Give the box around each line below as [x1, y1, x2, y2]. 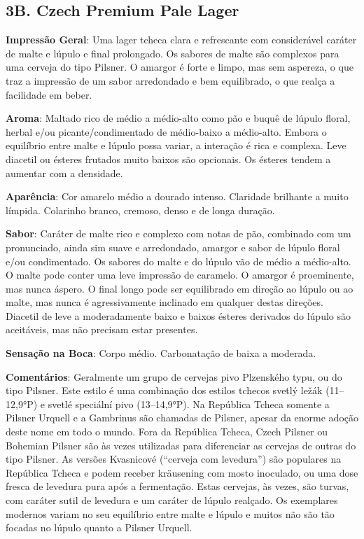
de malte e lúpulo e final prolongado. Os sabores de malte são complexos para [6, 45, 339, 60]
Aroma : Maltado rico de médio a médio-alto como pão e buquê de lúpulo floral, [6, 111, 351, 125]
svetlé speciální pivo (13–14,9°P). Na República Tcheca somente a [48, 396, 330, 411]
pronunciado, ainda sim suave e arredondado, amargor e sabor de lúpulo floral [6, 239, 340, 254]
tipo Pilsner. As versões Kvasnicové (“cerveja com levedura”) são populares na [6, 451, 342, 466]
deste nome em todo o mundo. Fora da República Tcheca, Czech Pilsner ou [6, 424, 328, 439]
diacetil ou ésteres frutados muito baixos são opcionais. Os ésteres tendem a [6, 151, 331, 166]
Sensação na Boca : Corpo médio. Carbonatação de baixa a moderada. [6, 346, 316, 360]
